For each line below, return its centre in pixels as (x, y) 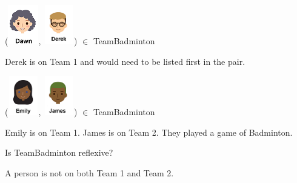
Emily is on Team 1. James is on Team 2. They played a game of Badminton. (149, 132)
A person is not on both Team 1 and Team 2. (89, 172)
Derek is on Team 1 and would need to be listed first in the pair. (125, 61)
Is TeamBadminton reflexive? (59, 152)
